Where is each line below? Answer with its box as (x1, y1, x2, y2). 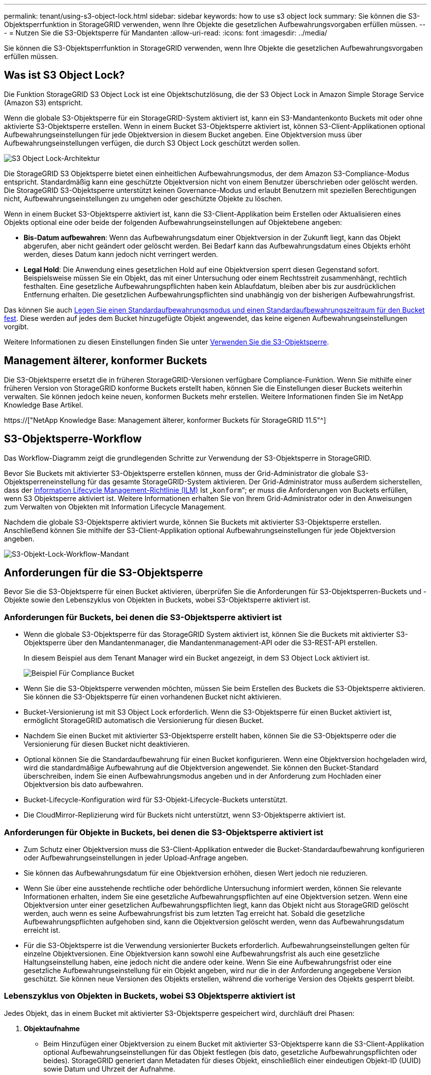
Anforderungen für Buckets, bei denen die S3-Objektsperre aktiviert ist (4, 612, 282, 622)
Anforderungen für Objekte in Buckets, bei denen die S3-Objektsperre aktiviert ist (4, 827, 324, 837)
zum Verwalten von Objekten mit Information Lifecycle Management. (4, 502, 226, 511)
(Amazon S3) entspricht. (4, 98, 83, 107)
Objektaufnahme (24, 1024, 80, 1033)
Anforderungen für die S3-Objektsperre (4, 566, 203, 579)
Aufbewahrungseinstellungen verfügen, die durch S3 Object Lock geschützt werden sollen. (4, 138, 300, 147)
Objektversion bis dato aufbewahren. (24, 780, 144, 789)
